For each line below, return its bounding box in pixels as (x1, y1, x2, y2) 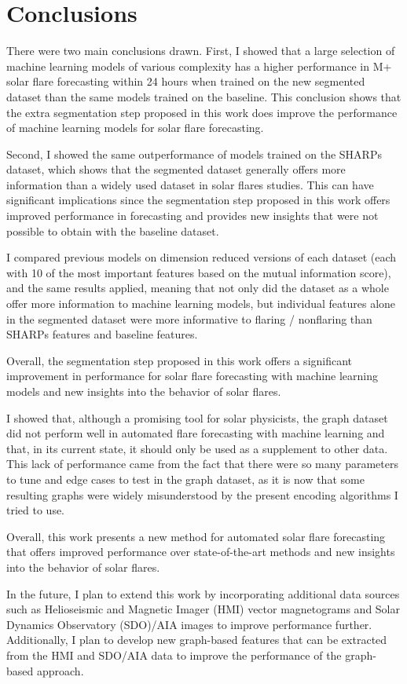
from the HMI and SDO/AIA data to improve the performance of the (6, 646, 342, 663)
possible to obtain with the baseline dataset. (6, 222, 219, 239)
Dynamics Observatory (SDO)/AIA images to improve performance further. (6, 616, 372, 632)
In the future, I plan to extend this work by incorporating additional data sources (6, 585, 400, 602)
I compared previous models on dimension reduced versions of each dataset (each (6, 249, 397, 265)
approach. (36, 662, 84, 679)
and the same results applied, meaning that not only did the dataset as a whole (6, 280, 389, 296)
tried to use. (6, 502, 65, 518)
